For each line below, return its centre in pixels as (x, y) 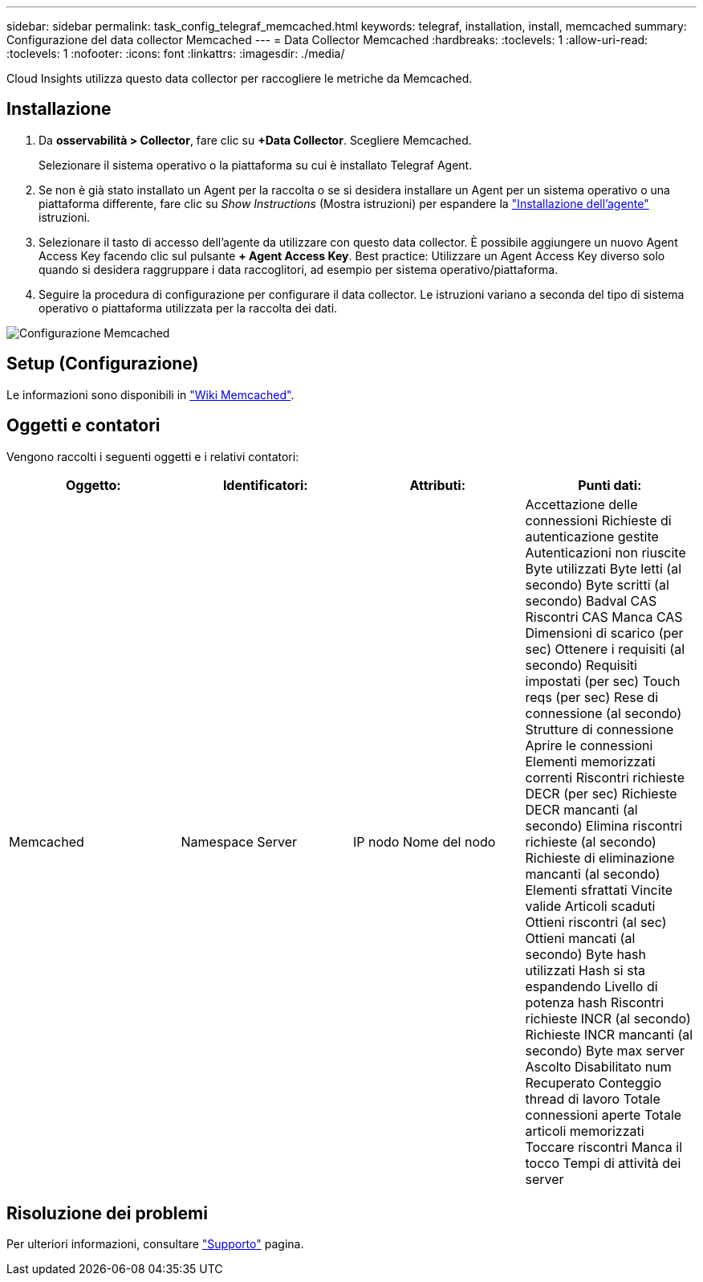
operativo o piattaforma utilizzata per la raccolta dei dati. (188, 308)
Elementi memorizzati (590, 761)
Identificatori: (265, 485)
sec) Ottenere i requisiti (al (605, 649)
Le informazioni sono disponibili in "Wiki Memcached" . (150, 394)
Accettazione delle (581, 504)
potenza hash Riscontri (595, 1002)
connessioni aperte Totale (603, 1115)
